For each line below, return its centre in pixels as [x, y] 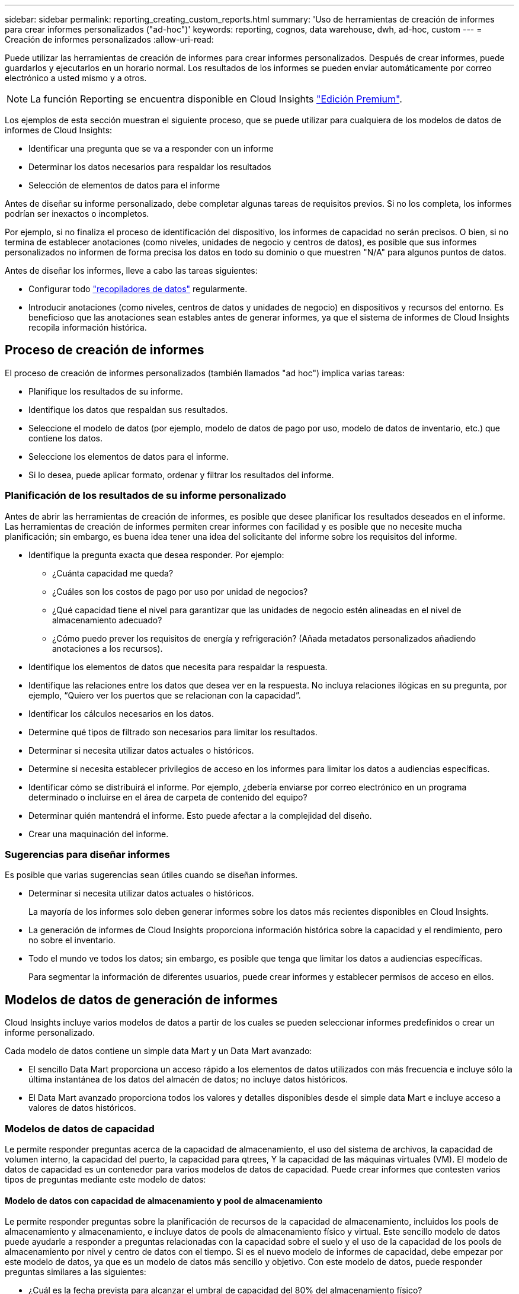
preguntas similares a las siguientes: [76, 1272]
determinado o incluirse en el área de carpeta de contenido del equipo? [168, 797]
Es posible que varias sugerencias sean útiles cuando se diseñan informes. [151, 875]
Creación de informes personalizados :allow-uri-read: [109, 39]
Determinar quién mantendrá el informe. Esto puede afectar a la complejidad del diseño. [200, 815]
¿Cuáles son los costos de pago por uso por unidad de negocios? [180, 591]
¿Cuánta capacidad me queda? [113, 573]
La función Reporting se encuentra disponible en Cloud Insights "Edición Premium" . [216, 99]
